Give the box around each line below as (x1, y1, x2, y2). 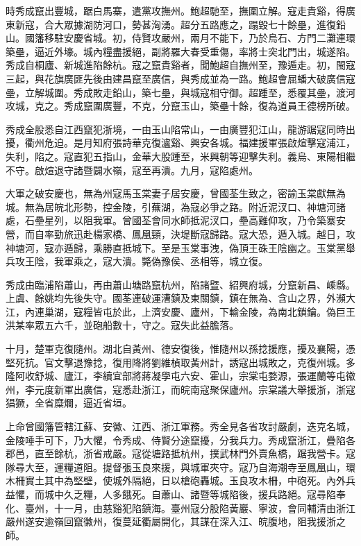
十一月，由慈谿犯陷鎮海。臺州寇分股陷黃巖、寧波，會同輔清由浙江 (53, 500, 355, 515)
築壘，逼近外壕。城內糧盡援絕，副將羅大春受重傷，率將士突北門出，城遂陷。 (6, 44, 355, 58)
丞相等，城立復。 (190, 254, 268, 268)
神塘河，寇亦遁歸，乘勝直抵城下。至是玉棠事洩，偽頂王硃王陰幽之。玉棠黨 (6, 240, 346, 255)
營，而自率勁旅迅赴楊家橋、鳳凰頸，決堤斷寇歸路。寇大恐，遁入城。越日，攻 (6, 226, 355, 241)
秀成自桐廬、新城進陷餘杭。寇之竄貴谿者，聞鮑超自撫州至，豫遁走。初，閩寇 (6, 58, 355, 72)
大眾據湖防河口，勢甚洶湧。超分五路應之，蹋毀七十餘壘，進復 (53, 17, 336, 31)
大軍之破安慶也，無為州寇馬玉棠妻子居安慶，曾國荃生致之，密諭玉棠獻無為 (6, 186, 346, 201)
